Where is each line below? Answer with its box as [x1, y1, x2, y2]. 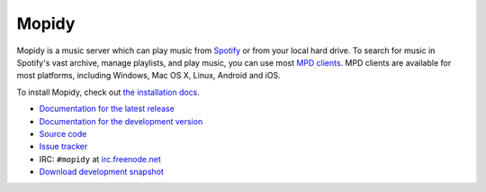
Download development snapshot [39, 167, 164, 178]
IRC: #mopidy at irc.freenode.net [39, 153, 161, 164]
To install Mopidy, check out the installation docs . [16, 87, 200, 97]
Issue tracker [39, 141, 88, 152]
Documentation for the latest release [39, 104, 175, 114]
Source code [39, 128, 87, 139]
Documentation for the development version [39, 115, 203, 126]
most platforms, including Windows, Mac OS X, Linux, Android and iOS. [16, 70, 281, 81]
